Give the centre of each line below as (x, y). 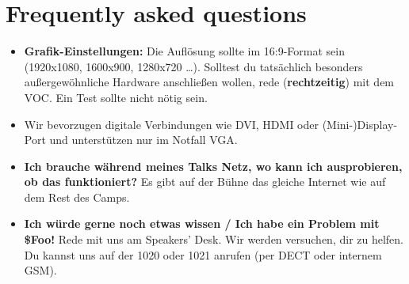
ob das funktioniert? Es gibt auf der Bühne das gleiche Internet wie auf (205, 182)
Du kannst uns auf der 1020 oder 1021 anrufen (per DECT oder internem (203, 254)
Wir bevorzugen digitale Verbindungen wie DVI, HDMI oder (171, 124)
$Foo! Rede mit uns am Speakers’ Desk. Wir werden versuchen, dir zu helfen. (214, 239)
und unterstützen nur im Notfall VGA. (143, 140)
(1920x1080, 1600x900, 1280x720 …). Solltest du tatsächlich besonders (193, 66)
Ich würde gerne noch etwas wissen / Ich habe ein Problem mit (202, 223)
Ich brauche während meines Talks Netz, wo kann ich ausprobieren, (213, 166)
